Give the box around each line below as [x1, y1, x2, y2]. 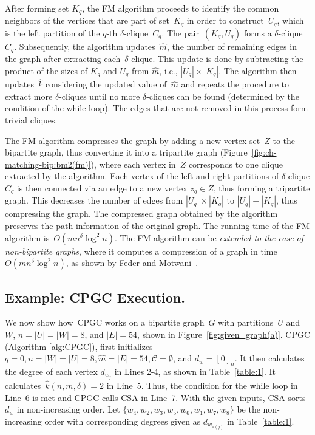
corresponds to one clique [188, 157, 283, 170]
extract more [5, 89, 53, 102]
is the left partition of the [5, 26, 100, 39]
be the [237, 403, 260, 416]
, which [277, 14, 304, 27]
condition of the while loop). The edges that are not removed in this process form [5, 101, 308, 114]
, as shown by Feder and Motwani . [66, 256, 198, 269]
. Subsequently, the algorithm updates [14, 39, 155, 52]
